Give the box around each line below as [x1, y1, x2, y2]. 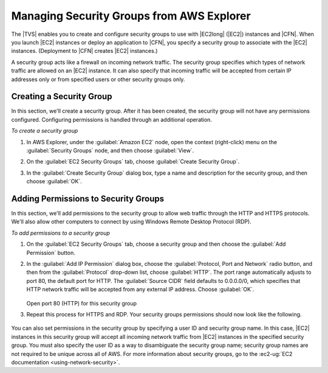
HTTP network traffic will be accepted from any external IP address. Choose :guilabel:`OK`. [26, 286, 255, 293]
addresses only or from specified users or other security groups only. [11, 75, 185, 83]
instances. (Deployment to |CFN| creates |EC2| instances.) [11, 47, 158, 55]
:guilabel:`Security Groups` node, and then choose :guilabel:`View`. [26, 147, 194, 154]
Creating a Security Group [11, 91, 112, 102]
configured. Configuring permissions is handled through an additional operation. [11, 116, 213, 123]
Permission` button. [26, 249, 76, 256]
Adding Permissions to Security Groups [11, 193, 164, 204]
